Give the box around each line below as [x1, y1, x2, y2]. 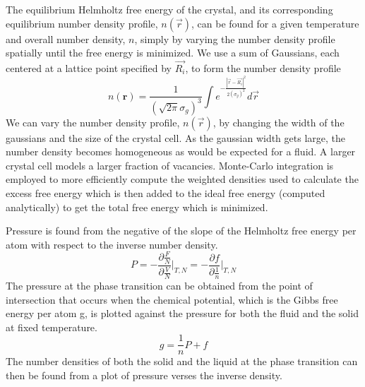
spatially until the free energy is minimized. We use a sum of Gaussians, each [6, 45, 340, 60]
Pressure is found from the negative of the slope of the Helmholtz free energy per [6, 223, 357, 238]
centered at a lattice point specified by [6, 61, 172, 75]
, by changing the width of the [213, 114, 345, 129]
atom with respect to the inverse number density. [6, 237, 218, 251]
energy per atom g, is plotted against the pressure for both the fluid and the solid [6, 306, 359, 321]
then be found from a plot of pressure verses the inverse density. [6, 368, 282, 383]
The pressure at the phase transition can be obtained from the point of [6, 278, 313, 292]
